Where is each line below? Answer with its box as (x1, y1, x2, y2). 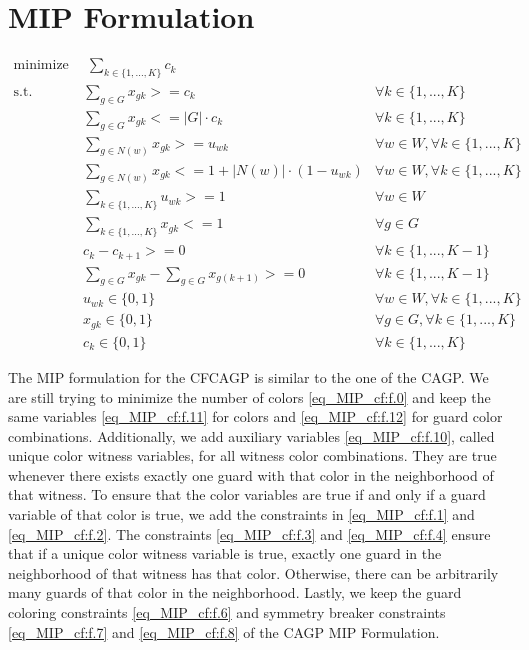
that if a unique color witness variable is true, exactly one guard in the (8, 543, 442, 564)
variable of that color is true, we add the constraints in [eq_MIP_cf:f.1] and (8, 504, 475, 525)
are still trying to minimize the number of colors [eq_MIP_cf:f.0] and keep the (8, 386, 491, 407)
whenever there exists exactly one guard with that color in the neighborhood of (8, 464, 494, 485)
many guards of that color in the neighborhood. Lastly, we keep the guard (8, 582, 462, 603)
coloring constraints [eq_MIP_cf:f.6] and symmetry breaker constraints (8, 602, 446, 623)
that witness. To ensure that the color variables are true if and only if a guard (8, 484, 486, 505)
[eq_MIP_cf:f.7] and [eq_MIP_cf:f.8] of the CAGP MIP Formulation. (8, 621, 440, 642)
